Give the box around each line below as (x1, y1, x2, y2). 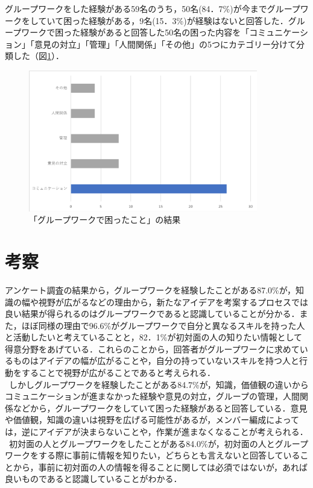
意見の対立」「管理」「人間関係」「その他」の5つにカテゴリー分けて (34, 37, 296, 50)
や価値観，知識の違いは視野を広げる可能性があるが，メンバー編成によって (5, 413, 300, 426)
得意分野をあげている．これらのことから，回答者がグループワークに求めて (5, 342, 300, 355)
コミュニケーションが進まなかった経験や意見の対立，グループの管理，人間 (5, 390, 300, 402)
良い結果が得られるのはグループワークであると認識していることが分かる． (5, 307, 300, 320)
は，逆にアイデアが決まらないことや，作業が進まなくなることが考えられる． (5, 425, 308, 438)
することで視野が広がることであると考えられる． (21, 366, 216, 379)
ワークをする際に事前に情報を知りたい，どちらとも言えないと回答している (5, 449, 300, 461)
